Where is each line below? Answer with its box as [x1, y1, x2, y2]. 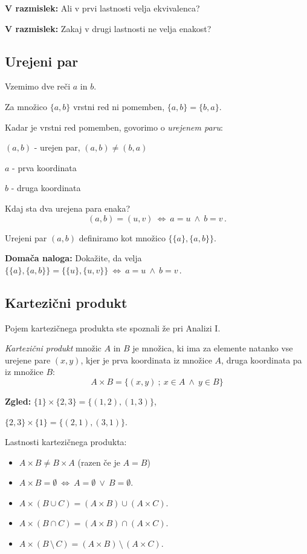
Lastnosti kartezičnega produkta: [5, 435, 127, 448]
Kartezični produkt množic [5, 342, 102, 354]
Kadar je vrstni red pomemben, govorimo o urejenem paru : [5, 120, 223, 133]
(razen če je [77, 455, 120, 468]
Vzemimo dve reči [5, 80, 71, 93]
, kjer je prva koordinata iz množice [80, 353, 212, 366]
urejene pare [5, 353, 51, 366]
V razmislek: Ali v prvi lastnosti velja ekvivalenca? [5, 2, 200, 14]
